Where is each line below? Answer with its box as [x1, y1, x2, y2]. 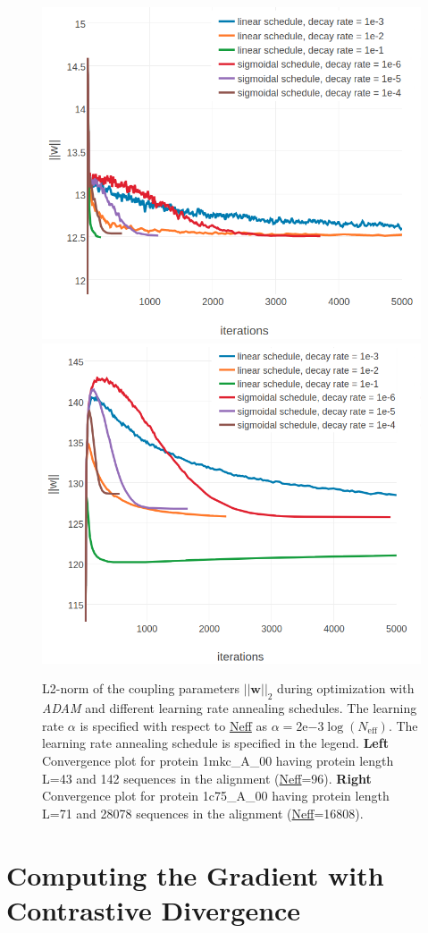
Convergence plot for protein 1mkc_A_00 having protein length [42, 751, 394, 769]
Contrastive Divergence [6, 891, 301, 928]
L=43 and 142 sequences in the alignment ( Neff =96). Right [42, 768, 372, 787]
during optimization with [277, 679, 415, 698]
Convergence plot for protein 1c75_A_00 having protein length [42, 786, 390, 805]
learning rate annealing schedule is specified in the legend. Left [42, 734, 389, 752]
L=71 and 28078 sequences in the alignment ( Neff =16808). [42, 803, 364, 822]
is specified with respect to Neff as [80, 716, 267, 734]
